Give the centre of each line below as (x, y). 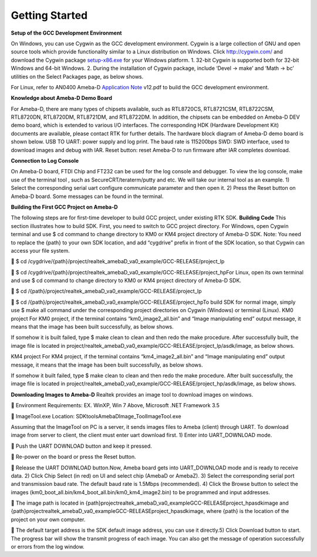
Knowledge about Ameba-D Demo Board (62, 98)
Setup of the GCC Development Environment (66, 33)
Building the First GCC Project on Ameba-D (64, 207)
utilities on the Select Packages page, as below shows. (77, 76)
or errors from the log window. (48, 547)
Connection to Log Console (45, 161)
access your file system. (40, 250)
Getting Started (49, 15)
